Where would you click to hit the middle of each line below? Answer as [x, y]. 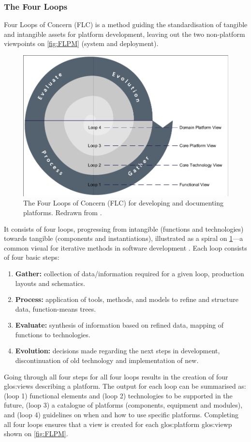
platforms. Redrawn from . [63, 212]
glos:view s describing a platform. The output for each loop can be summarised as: [125, 386]
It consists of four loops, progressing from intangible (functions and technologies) [124, 229]
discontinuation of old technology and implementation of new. [107, 360]
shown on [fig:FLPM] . [36, 434]
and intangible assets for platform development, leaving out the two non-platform [125, 34]
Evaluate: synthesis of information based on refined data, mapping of [119, 325]
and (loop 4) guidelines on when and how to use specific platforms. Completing [121, 415]
